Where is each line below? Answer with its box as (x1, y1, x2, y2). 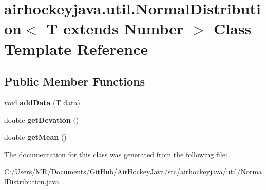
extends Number (63, 18, 184, 39)
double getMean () (4, 132, 67, 142)
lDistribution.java (4, 176, 59, 186)
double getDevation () (4, 114, 79, 125)
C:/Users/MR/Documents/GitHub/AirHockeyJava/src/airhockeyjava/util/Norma (4, 166, 262, 177)
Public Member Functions (4, 73, 145, 89)
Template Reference (4, 38, 148, 59)
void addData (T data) (4, 97, 80, 108)
